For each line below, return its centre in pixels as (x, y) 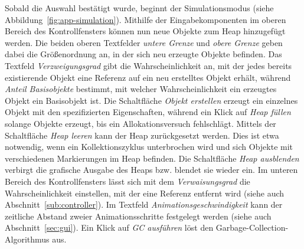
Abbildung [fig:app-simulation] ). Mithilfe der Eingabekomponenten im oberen (146, 19)
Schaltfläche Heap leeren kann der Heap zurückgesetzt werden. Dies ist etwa (142, 135)
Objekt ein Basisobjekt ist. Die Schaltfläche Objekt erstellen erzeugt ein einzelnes (151, 100)
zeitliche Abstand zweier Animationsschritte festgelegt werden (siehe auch (138, 216)
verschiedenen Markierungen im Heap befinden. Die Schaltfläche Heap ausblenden (152, 158)
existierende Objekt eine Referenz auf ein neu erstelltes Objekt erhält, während (148, 77)
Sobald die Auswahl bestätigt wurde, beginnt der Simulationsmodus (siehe (139, 8)
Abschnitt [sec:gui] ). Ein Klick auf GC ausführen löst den (109, 227)
